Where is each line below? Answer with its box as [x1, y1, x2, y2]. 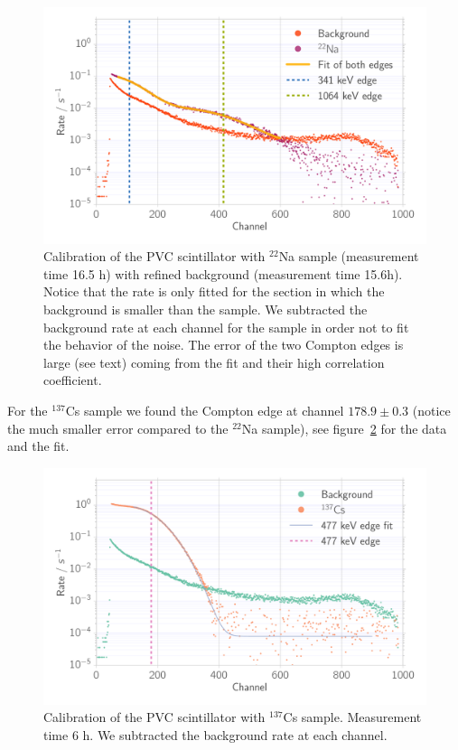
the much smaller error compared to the [7, 418, 229, 437]
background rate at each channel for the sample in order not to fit [43, 317, 409, 336]
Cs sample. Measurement [283, 708, 422, 727]
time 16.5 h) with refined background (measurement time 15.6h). [43, 264, 403, 283]
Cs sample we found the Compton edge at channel [65, 401, 344, 420]
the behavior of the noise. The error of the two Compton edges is [43, 335, 404, 354]
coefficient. [43, 370, 102, 389]
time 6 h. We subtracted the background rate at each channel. [43, 725, 388, 744]
